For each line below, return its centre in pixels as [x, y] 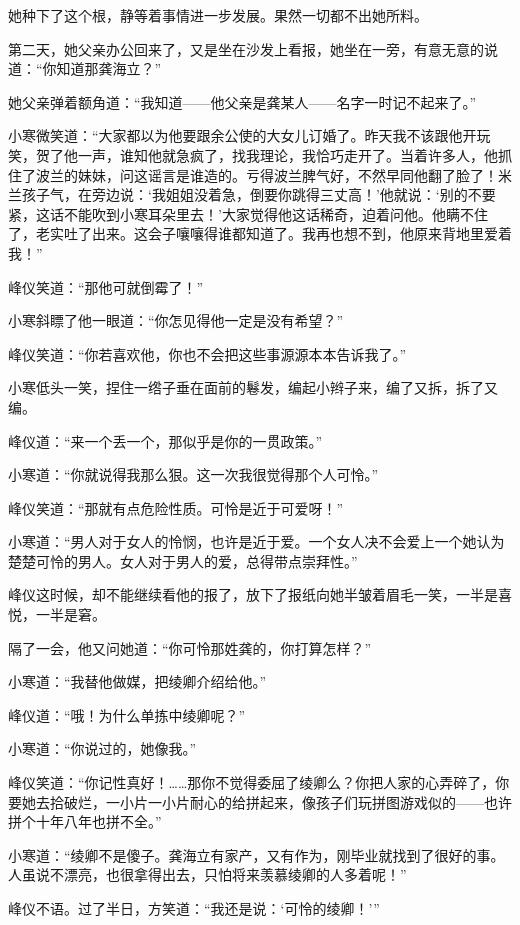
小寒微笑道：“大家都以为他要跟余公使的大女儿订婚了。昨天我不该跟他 [235, 135]
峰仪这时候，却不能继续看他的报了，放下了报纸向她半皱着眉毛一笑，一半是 [253, 594]
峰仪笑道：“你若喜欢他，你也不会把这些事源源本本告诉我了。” [207, 353]
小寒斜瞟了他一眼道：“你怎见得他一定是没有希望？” [176, 320]
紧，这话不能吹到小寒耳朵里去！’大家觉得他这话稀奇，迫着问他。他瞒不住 [248, 213]
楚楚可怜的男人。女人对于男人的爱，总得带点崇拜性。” [183, 560]
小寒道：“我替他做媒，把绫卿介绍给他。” [137, 681]
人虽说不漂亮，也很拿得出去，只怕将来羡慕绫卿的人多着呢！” [207, 874]
